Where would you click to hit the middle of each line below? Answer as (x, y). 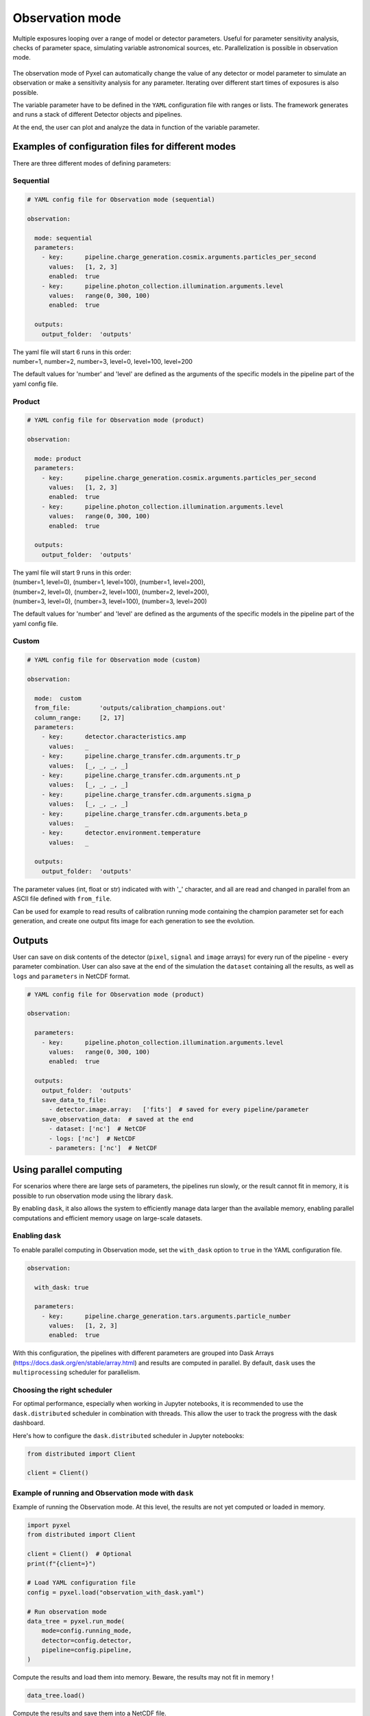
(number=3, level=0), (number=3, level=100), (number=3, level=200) (110, 601)
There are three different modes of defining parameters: (92, 163)
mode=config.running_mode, (87, 1631)
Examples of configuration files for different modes (124, 147)
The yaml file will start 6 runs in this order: (72, 352)
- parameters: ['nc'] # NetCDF (103, 1148)
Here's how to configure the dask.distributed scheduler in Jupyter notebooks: (128, 1435)
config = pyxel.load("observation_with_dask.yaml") (116, 1592)
